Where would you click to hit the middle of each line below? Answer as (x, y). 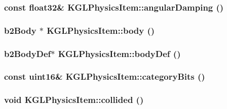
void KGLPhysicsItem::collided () (74, 100)
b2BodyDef (28, 53)
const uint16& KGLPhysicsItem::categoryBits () (105, 76)
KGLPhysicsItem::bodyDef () (119, 53)
